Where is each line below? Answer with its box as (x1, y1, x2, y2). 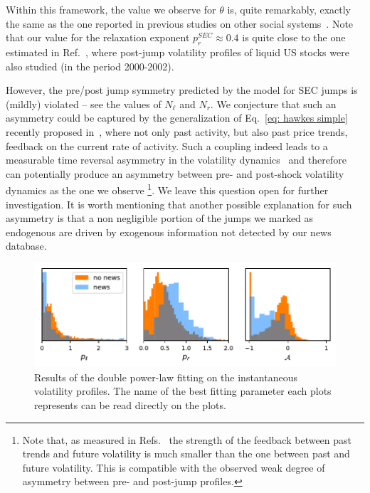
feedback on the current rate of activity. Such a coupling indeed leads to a (6, 138, 328, 153)
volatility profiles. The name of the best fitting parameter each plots (34, 383, 332, 398)
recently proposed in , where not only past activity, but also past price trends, (6, 124, 348, 139)
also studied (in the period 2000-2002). (6, 58, 174, 73)
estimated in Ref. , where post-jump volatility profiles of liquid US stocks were (6, 44, 349, 59)
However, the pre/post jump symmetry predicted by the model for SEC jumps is (6, 83, 358, 97)
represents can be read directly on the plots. (34, 398, 226, 413)
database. (6, 238, 47, 253)
